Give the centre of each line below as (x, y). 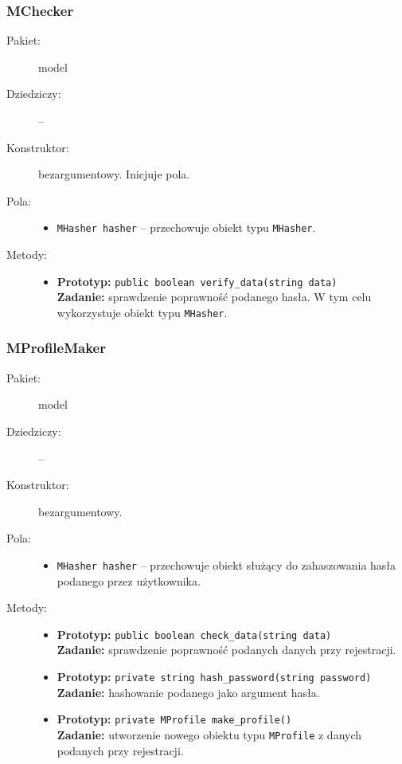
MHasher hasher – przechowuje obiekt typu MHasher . (186, 227)
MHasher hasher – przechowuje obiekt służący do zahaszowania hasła (226, 564)
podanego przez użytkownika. (129, 580)
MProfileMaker (56, 348)
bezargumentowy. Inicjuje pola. (114, 174)
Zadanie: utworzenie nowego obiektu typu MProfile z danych (209, 734)
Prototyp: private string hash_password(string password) (214, 676)
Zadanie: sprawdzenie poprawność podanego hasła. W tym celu (214, 297)
